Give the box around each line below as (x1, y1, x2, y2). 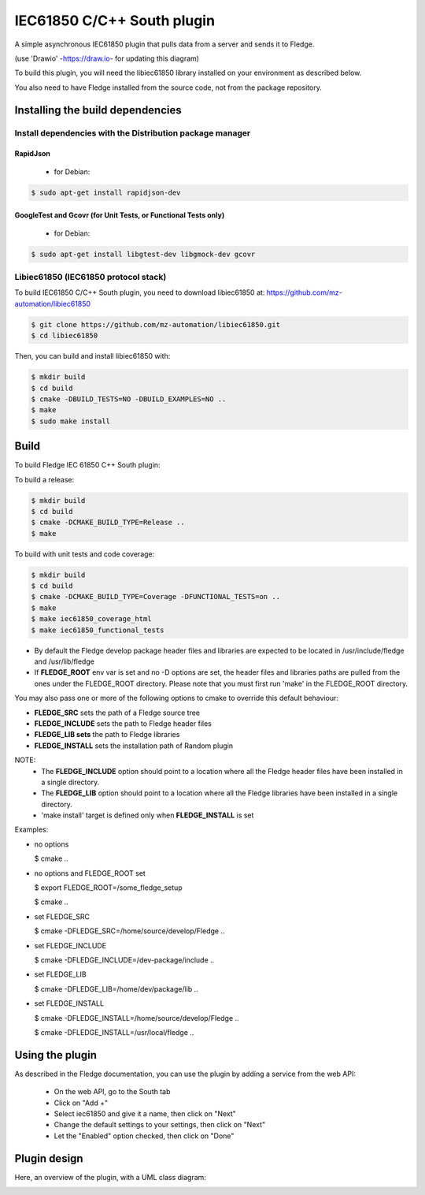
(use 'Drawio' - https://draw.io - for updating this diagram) (14, 54, 200, 63)
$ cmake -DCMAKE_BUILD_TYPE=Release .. (31, 518, 185, 527)
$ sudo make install (31, 416, 110, 426)
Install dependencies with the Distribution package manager (14, 127, 251, 138)
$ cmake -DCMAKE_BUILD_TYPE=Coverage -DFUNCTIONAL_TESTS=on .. (31, 592, 281, 601)
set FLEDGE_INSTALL (34, 999, 105, 1008)
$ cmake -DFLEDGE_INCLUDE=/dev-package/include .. (34, 955, 215, 965)
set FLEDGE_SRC (34, 911, 91, 921)
